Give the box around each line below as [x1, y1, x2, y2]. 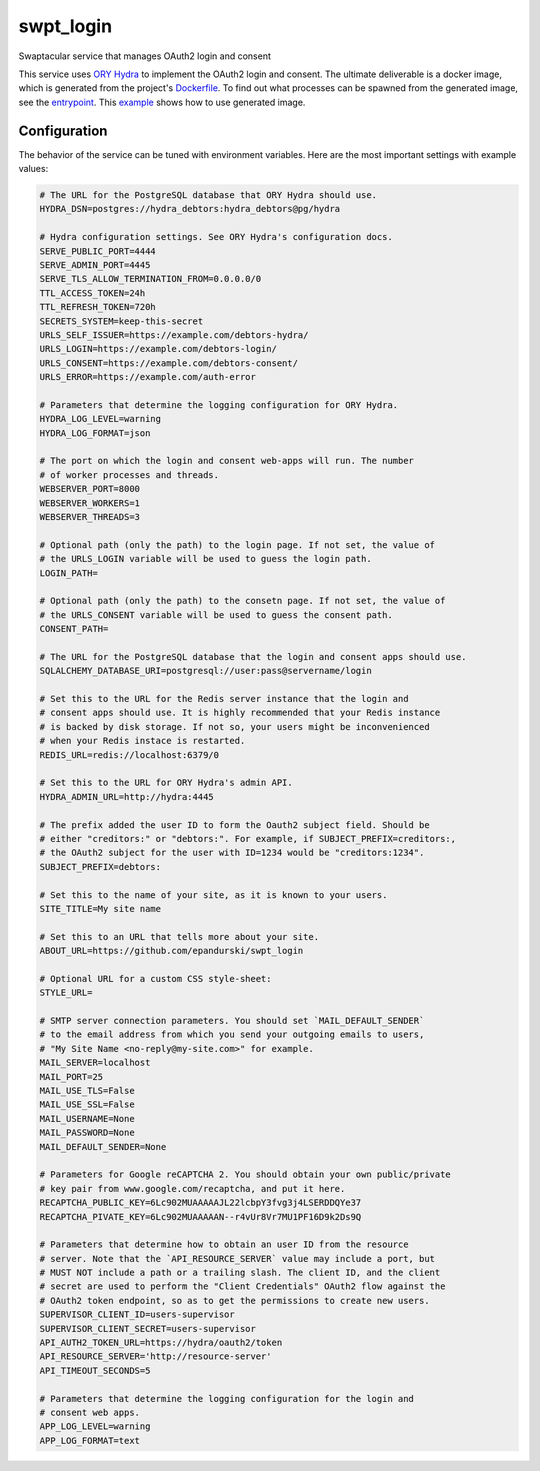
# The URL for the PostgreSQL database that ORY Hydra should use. [39, 190, 378, 200]
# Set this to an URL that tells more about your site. [39, 931, 320, 942]
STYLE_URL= [39, 987, 93, 999]
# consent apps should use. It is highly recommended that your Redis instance [39, 707, 441, 719]
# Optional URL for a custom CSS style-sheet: [39, 973, 272, 984]
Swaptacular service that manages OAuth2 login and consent [18, 50, 272, 62]
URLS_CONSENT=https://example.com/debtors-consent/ [39, 357, 299, 369]
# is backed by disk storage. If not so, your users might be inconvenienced [39, 721, 430, 732]
